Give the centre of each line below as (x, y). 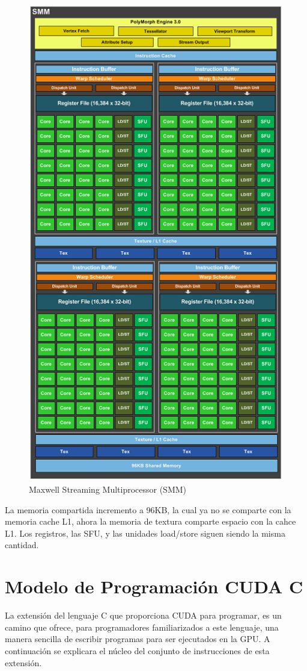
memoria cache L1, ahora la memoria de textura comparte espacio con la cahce (150, 521)
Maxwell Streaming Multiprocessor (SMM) (108, 489)
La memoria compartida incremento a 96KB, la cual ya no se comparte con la (148, 509)
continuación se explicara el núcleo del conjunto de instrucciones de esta (137, 650)
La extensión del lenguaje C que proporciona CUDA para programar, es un (143, 615)
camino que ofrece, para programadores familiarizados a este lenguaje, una (142, 627)
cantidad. (22, 545)
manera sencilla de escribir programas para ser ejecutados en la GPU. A (138, 639)
